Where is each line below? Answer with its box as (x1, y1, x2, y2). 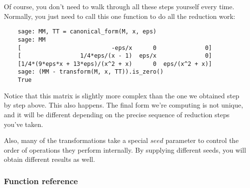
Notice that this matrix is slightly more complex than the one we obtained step (4, 90, 239, 100)
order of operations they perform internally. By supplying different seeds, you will (4, 144, 246, 155)
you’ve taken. (4, 119, 43, 129)
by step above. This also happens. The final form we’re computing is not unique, (4, 100, 243, 110)
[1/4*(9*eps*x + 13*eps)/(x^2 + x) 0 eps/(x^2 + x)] (17, 60, 212, 67)
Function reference (4, 174, 78, 187)
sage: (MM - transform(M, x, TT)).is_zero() (17, 68, 164, 76)
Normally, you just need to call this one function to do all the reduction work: (4, 11, 235, 21)
